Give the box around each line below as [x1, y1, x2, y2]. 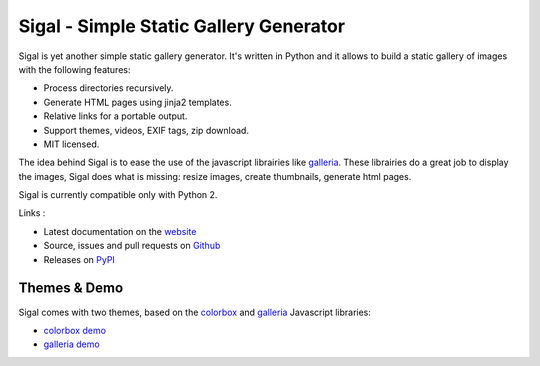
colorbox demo [43, 324, 107, 336]
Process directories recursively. [43, 82, 174, 94]
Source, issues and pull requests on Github [43, 240, 221, 252]
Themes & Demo [18, 280, 124, 297]
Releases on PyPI [43, 253, 115, 265]
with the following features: [18, 63, 131, 75]
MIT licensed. [43, 138, 100, 150]
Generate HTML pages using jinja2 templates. [43, 96, 232, 108]
